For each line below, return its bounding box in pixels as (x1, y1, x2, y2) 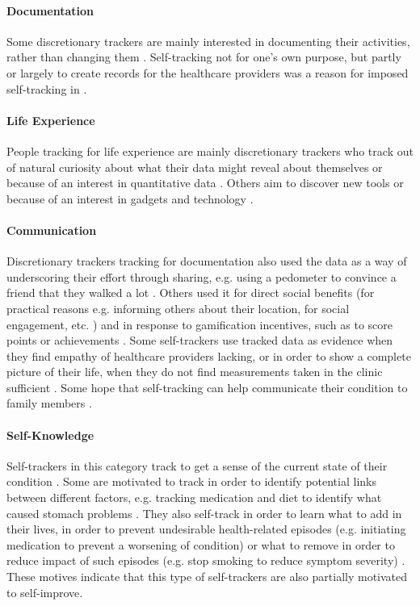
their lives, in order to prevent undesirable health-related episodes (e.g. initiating (6, 520, 406, 537)
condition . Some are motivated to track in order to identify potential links (6, 473, 376, 490)
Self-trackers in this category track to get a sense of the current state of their (6, 457, 388, 474)
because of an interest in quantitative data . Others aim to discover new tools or (6, 174, 404, 191)
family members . (6, 395, 92, 412)
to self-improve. (6, 583, 83, 600)
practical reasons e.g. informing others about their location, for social (6, 299, 350, 316)
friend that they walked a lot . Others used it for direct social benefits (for (6, 284, 375, 301)
